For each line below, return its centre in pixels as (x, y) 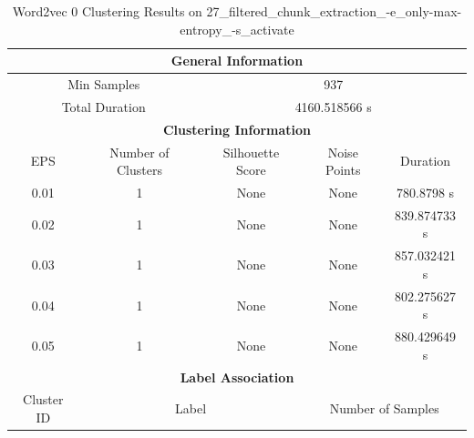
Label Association (237, 377)
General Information (237, 61)
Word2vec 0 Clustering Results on (107, 11)
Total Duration (103, 106)
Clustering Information (237, 129)
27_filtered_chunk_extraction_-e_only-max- (334, 11)
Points (343, 170)
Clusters (139, 170)
